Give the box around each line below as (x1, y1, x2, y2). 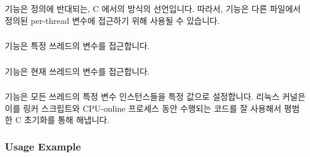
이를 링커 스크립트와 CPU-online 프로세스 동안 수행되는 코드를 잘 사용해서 (5, 101, 282, 114)
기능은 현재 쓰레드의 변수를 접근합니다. (5, 64, 150, 77)
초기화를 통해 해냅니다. (24, 113, 110, 126)
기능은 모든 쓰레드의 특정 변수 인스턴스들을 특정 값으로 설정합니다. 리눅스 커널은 (5, 90, 306, 103)
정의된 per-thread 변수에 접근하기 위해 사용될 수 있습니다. (5, 14, 220, 26)
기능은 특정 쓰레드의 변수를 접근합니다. (5, 39, 150, 52)
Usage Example (5, 138, 81, 153)
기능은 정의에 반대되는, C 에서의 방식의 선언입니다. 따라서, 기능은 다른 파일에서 (5, 2, 301, 14)
